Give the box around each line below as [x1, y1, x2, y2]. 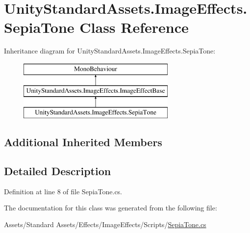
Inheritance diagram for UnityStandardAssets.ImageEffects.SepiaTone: [4, 46, 216, 56]
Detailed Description [4, 163, 111, 179]
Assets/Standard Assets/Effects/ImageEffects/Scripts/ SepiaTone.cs [4, 219, 206, 230]
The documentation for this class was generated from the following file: [4, 203, 217, 213]
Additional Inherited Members [4, 134, 162, 150]
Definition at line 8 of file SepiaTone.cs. [4, 186, 123, 196]
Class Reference [79, 17, 189, 37]
